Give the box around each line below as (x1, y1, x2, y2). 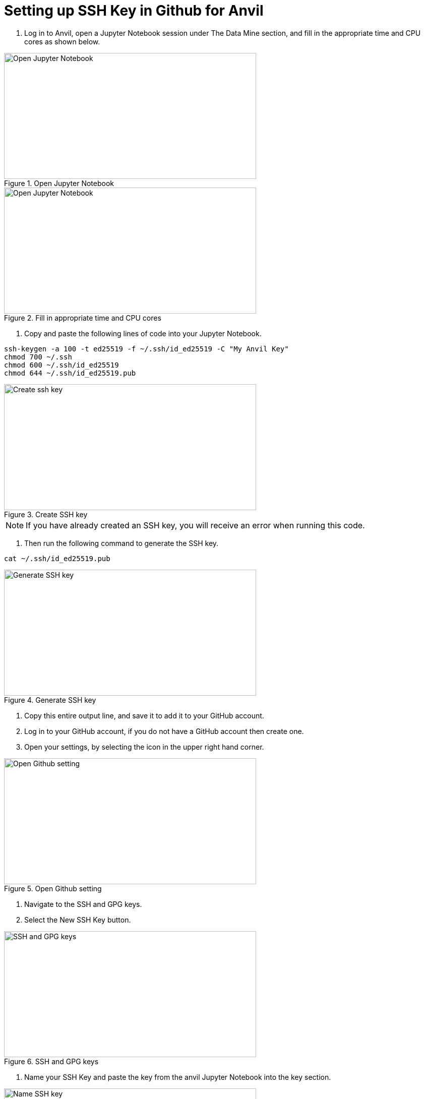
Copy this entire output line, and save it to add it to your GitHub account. (24, 711, 264, 720)
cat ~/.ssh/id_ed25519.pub (4, 554, 110, 563)
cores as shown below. (24, 37, 100, 46)
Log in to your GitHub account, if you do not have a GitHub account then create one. (24, 726, 304, 736)
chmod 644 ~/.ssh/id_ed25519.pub (4, 369, 136, 377)
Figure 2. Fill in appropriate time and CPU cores (4, 313, 161, 322)
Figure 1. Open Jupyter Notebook (4, 178, 114, 188)
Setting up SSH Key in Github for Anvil (4, 2, 264, 19)
